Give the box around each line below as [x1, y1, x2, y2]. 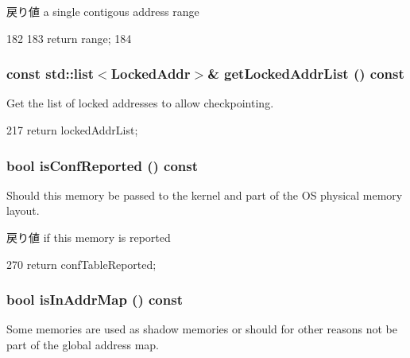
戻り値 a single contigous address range [6, 3, 199, 19]
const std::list [6, 64, 95, 84]
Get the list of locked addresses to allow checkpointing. [6, 95, 274, 111]
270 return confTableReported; [6, 255, 157, 272]
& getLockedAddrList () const [207, 64, 404, 84]
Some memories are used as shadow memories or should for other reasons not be [6, 321, 397, 337]
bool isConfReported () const [6, 155, 199, 175]
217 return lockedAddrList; [6, 122, 138, 138]
